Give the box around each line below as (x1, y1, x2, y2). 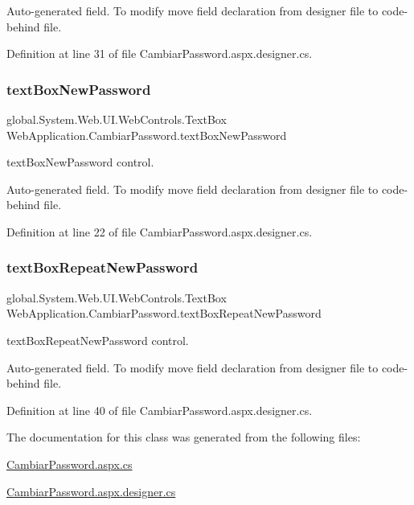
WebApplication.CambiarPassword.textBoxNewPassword (6, 126, 287, 143)
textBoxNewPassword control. (6, 154, 154, 170)
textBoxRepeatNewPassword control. (6, 331, 189, 348)
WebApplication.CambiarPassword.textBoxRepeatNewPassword (6, 305, 322, 322)
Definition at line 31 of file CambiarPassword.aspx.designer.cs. (6, 45, 313, 62)
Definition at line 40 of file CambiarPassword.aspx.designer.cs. (6, 401, 313, 418)
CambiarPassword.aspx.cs (6, 455, 133, 472)
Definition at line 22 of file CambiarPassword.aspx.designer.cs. (6, 223, 313, 240)
